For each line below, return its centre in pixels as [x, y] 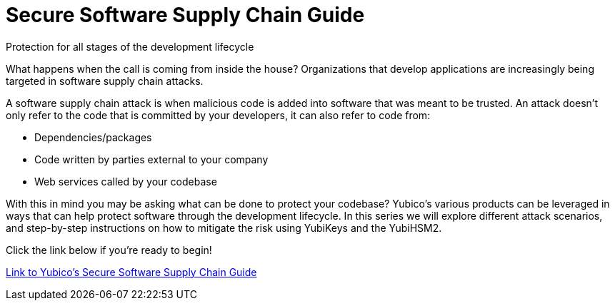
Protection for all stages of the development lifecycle [130, 46]
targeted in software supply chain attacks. [105, 81]
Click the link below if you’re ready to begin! [109, 250]
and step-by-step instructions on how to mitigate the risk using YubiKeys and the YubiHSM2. [224, 228]
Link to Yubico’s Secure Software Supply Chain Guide [131, 272]
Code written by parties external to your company [151, 159]
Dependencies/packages [93, 137]
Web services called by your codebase [126, 181]
